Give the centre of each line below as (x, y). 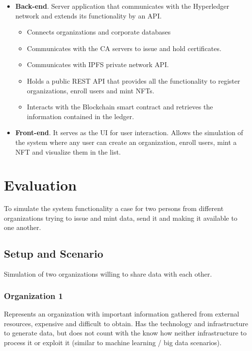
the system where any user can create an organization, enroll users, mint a (126, 142)
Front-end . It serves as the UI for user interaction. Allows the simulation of (129, 132)
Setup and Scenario (54, 254)
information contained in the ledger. (80, 116)
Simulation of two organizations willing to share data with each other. (108, 274)
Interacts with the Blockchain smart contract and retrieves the (120, 107)
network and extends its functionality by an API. (88, 15)
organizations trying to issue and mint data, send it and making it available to (121, 218)
